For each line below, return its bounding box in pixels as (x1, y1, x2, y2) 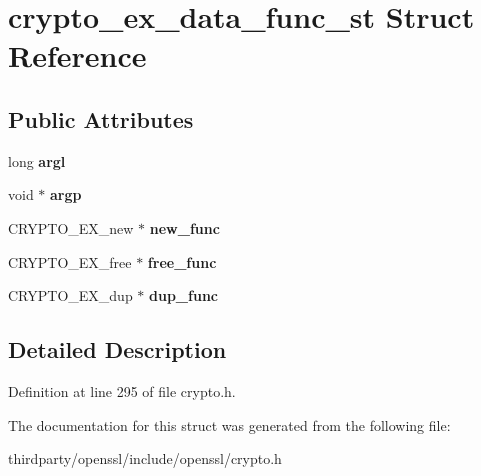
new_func (149, 217, 220, 238)
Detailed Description (8, 334, 227, 365)
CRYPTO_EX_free (8, 251, 132, 272)
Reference (8, 35, 147, 76)
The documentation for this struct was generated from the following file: (8, 414, 451, 435)
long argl (8, 150, 66, 171)
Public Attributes (8, 103, 194, 134)
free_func (147, 251, 217, 272)
